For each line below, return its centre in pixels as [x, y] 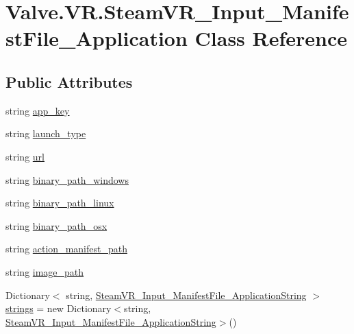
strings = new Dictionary [59, 308]
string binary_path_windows [67, 179]
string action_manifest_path [66, 249]
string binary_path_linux [60, 203]
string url [25, 156]
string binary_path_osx [56, 225]
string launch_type [46, 133]
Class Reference [271, 38]
